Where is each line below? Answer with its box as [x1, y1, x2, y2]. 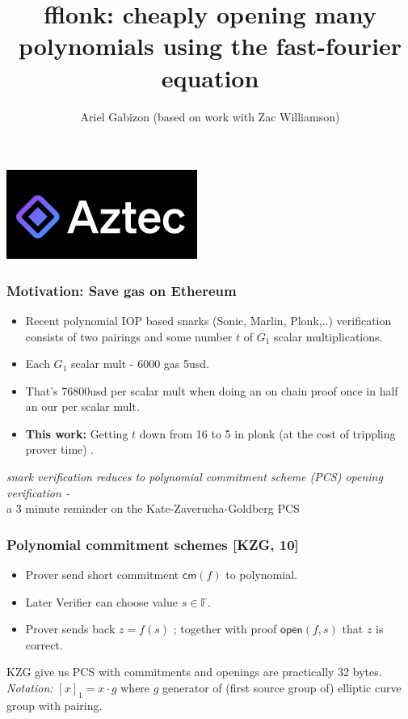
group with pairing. [6, 696, 103, 713]
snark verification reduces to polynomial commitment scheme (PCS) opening [6, 468, 383, 485]
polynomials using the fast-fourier [18, 29, 402, 62]
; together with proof [173, 620, 277, 637]
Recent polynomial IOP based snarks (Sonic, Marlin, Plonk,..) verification [25, 311, 392, 328]
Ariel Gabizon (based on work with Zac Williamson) [80, 108, 340, 125]
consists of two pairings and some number [25, 328, 233, 345]
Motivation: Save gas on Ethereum [6, 280, 237, 300]
